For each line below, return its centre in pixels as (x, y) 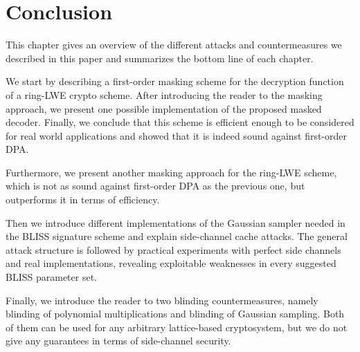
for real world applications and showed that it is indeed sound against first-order (177, 135)
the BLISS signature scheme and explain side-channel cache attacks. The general (177, 236)
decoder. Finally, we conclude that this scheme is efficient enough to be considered (180, 122)
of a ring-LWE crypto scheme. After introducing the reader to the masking (164, 94)
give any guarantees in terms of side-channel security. (118, 341)
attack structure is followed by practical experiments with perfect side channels (173, 249)
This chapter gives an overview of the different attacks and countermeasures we (174, 45)
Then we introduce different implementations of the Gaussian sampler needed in (175, 222)
